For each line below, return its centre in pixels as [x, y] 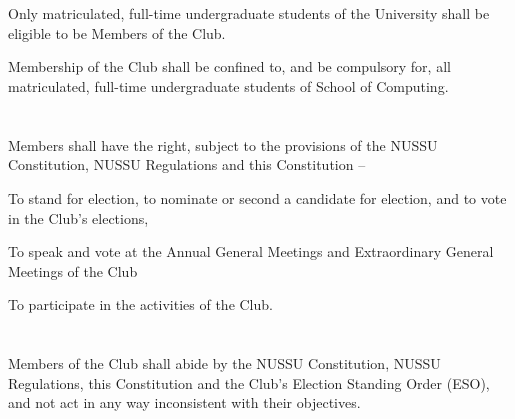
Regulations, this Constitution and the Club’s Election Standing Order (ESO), [249, 382]
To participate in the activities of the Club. [140, 304]
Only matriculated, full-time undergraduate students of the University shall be [249, 13]
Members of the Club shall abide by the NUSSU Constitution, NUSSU [224, 363]
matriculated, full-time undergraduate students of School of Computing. [228, 85]
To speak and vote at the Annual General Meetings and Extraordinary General [251, 251]
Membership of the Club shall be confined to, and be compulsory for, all [229, 66]
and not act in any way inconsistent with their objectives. [184, 402]
